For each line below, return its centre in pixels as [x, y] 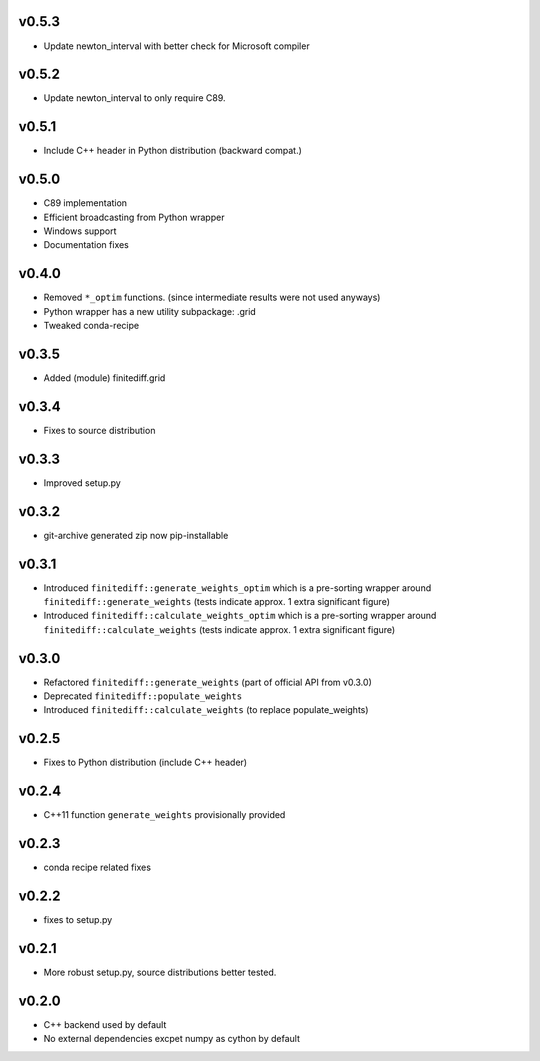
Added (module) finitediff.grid [104, 378]
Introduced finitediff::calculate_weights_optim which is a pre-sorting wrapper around [240, 616]
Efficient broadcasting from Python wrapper [134, 217]
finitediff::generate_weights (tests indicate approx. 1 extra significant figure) [216, 602]
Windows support [80, 231]
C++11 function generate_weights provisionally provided [164, 815]
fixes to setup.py [78, 920]
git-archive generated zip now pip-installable [136, 535]
